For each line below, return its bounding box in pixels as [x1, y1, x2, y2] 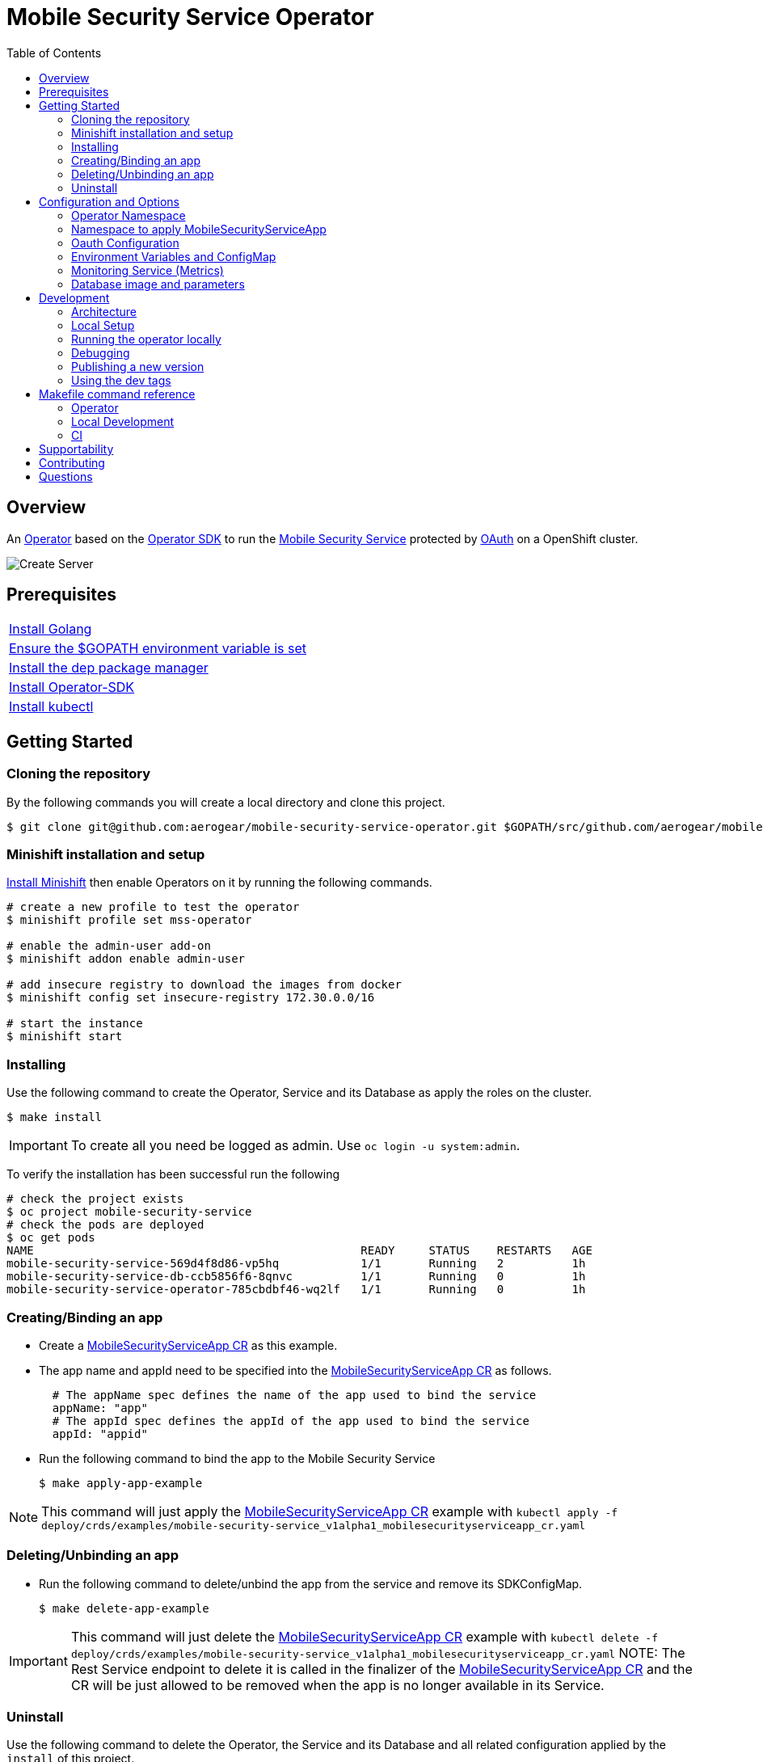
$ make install [6, 1111, 103, 1124]
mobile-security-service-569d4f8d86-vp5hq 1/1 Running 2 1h [6, 1257, 586, 1271]
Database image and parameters [71, 276, 245, 291]
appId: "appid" [52, 1427, 148, 1440]
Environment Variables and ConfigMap [71, 249, 276, 263]
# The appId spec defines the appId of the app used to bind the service [52, 1414, 529, 1427]
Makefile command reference [39, 386, 196, 401]
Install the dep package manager [9, 660, 209, 677]
